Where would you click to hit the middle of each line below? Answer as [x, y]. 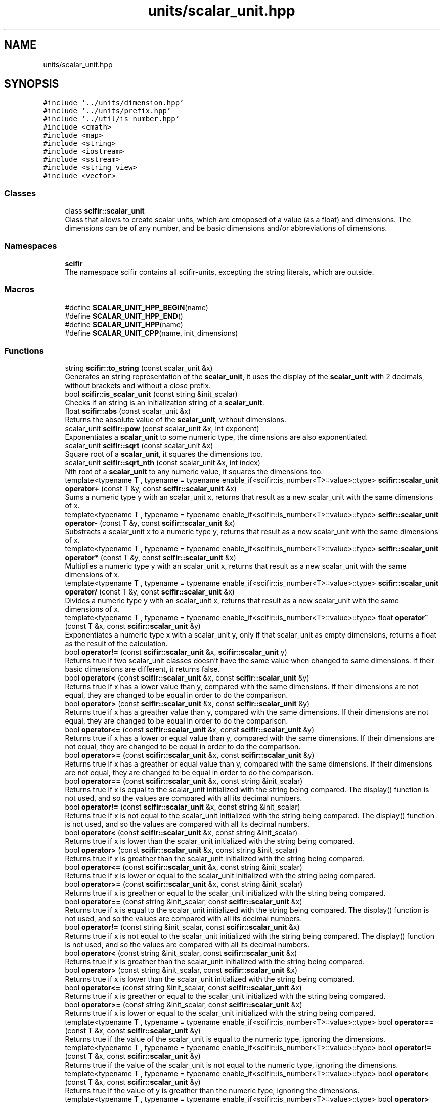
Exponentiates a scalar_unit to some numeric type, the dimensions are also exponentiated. [216, 437]
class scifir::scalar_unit [105, 211]
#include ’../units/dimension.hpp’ [114, 103]
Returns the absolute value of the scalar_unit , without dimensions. [175, 420]
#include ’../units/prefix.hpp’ [107, 111]
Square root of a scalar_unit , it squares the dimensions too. [164, 454]
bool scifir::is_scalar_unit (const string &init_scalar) [151, 394]
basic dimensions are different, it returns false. [142, 669]
